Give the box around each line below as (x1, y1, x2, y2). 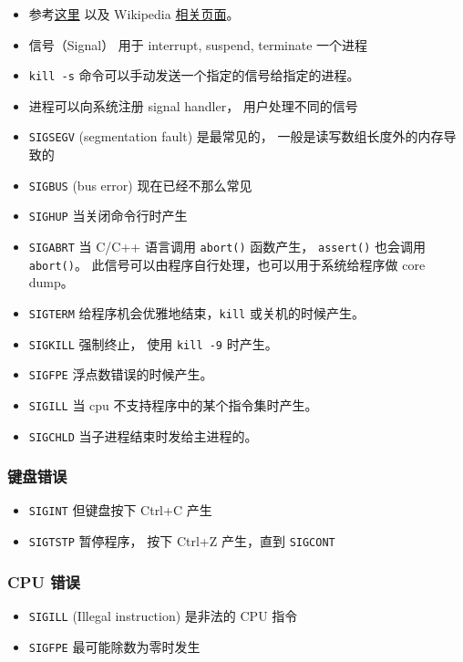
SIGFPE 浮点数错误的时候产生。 (28, 365, 213, 384)
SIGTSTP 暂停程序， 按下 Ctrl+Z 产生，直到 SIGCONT (28, 532, 335, 551)
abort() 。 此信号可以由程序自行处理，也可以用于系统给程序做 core (28, 254, 426, 274)
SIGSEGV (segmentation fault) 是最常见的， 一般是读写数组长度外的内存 (28, 127, 444, 146)
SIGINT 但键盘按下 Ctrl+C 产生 (28, 501, 212, 520)
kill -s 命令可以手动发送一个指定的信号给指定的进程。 (28, 66, 360, 85)
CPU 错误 (7, 570, 80, 593)
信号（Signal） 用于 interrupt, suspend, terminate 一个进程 (28, 35, 368, 54)
